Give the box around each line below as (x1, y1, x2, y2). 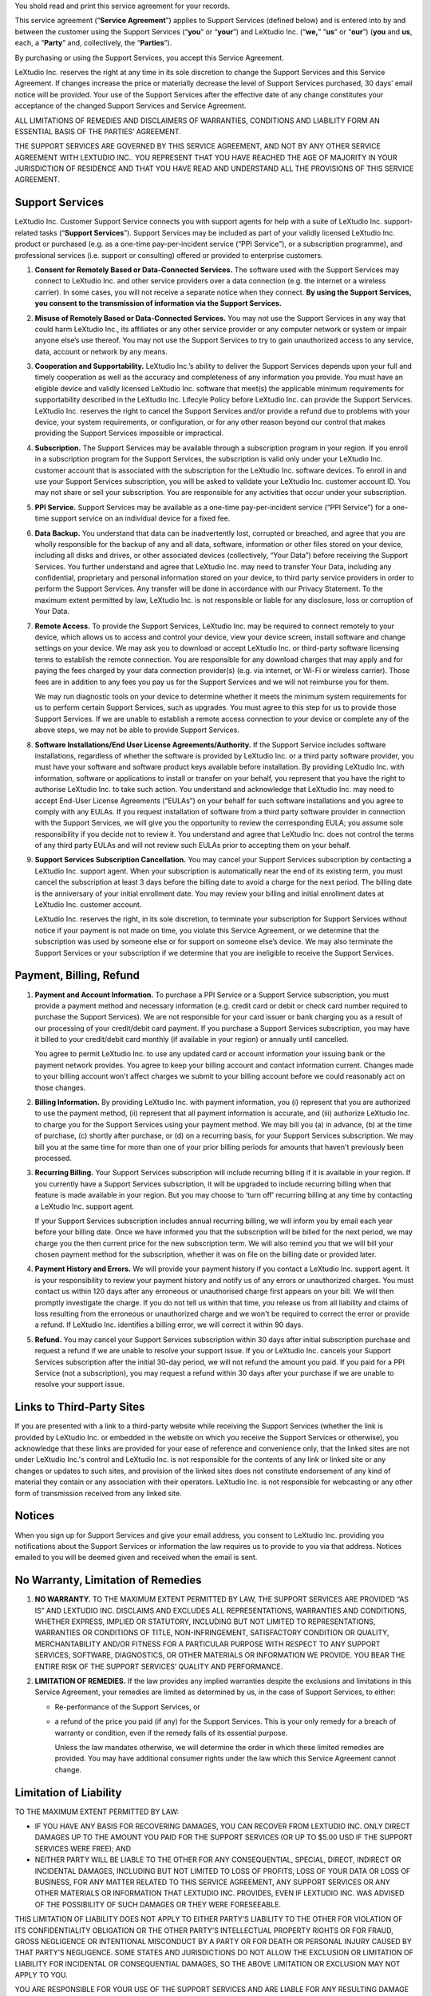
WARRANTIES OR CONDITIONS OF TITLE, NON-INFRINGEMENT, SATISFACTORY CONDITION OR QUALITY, (34, 1628, 389, 1638)
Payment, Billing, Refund (14, 968, 140, 982)
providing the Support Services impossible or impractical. (34, 428, 224, 438)
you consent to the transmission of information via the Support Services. (34, 299, 283, 308)
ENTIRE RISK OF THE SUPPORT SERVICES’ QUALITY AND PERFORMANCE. (34, 1661, 283, 1671)
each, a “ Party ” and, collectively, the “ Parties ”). (14, 38, 172, 48)
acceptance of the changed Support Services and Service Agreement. (14, 101, 247, 111)
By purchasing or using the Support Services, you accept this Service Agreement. (14, 53, 284, 62)
